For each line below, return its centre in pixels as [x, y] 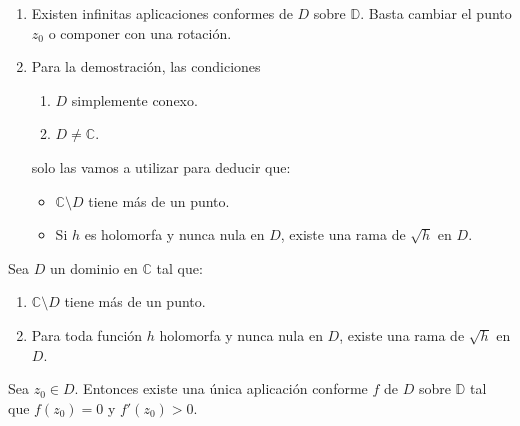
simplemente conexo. [134, 99]
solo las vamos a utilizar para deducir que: [161, 166]
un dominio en [93, 267]
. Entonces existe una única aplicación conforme [221, 388]
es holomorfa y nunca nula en [174, 234]
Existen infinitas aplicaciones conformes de [162, 13]
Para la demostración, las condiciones [146, 66]
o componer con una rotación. [140, 32]
